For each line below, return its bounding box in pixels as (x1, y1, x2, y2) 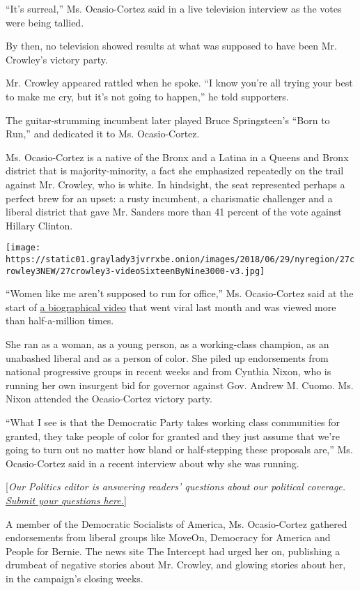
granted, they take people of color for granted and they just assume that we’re (6, 428, 340, 443)
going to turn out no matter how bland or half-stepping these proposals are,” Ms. (6, 442, 353, 457)
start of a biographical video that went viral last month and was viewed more (6, 299, 336, 314)
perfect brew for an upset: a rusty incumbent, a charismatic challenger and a (6, 190, 333, 205)
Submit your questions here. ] (6, 493, 127, 507)
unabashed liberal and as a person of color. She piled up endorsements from (6, 350, 329, 365)
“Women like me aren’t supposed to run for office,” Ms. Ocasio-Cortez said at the (6, 286, 354, 301)
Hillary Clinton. (6, 218, 73, 232)
